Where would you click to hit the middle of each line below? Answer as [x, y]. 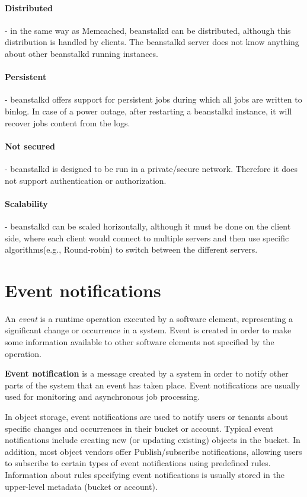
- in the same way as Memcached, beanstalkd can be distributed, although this [148, 30]
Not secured [30, 146]
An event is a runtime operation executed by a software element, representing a [149, 318]
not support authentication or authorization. [86, 180]
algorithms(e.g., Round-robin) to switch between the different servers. [131, 249]
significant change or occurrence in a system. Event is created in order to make [148, 330]
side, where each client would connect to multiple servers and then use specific [147, 238]
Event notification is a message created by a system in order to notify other [147, 373]
